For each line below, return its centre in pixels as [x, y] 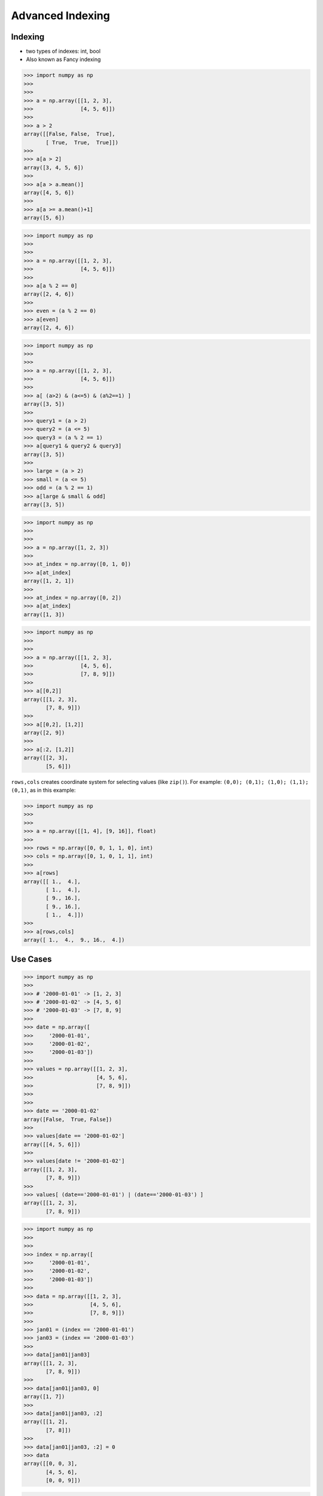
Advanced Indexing [60, 16]
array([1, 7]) [44, 1397]
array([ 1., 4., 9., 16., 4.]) [74, 940]
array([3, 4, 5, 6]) [54, 167]
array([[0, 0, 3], [51, 1464]
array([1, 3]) [44, 614]
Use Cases [31, 959]
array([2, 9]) [44, 733]
